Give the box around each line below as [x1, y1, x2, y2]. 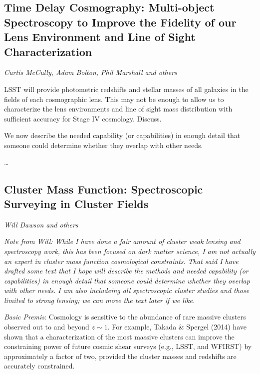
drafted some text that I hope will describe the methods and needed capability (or [4, 265, 249, 276]
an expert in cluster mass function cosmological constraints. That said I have [4, 255, 239, 266]
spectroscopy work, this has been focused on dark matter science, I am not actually [4, 245, 256, 256]
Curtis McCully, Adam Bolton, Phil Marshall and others [4, 67, 177, 77]
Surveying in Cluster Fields [4, 195, 149, 211]
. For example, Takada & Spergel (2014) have [107, 321, 247, 332]
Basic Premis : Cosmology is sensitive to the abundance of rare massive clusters [4, 311, 246, 322]
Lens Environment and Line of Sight [4, 29, 196, 44]
